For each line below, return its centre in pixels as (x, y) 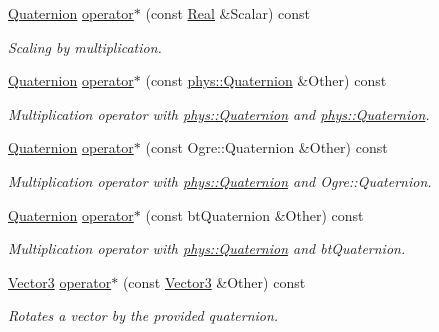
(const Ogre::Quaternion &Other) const (266, 147)
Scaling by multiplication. (85, 46)
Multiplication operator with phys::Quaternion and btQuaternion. (207, 248)
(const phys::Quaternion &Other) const (266, 80)
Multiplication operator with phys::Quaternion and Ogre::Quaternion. (220, 180)
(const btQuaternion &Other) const (254, 214)
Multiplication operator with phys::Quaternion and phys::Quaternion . (219, 113)
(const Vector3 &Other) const (214, 281)
